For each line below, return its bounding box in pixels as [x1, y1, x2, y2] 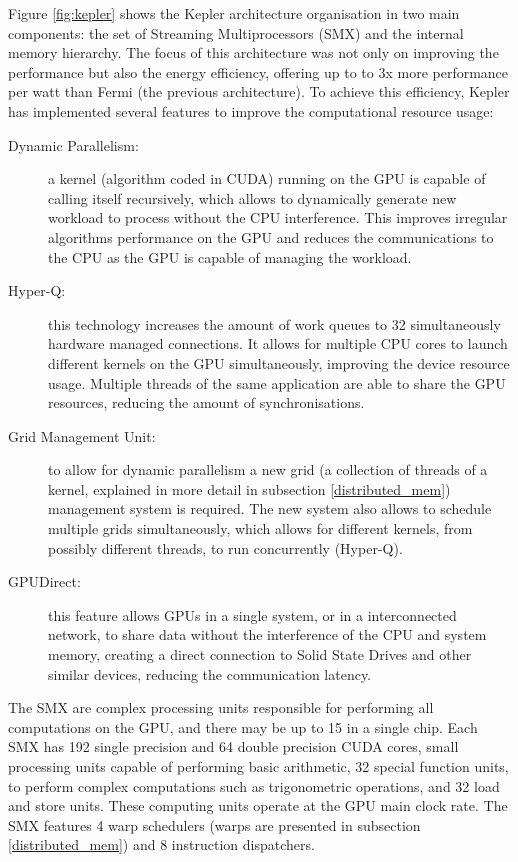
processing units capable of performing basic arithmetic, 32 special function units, [8, 756, 509, 776]
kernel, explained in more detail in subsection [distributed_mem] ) [48, 478, 451, 499]
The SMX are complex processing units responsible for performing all [8, 697, 434, 718]
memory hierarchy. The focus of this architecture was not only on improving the [8, 42, 499, 63]
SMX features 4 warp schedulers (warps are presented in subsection [8, 814, 421, 835]
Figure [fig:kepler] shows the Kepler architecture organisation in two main [8, 3, 460, 23]
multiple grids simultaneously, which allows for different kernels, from [48, 518, 473, 539]
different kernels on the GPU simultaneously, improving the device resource [48, 352, 510, 373]
